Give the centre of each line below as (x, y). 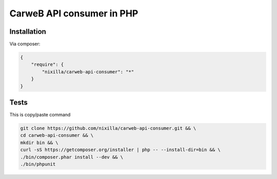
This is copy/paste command (40, 115)
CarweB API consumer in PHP (74, 13)
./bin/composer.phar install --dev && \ (72, 157)
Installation (28, 32)
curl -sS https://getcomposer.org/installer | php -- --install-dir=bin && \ (120, 150)
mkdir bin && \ (39, 143)
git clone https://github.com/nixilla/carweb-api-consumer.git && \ (108, 128)
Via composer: (25, 44)
